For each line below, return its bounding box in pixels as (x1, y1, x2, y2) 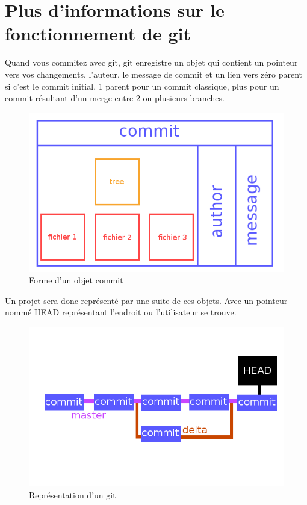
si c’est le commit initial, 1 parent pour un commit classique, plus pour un (5, 79, 279, 92)
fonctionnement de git (5, 21, 191, 46)
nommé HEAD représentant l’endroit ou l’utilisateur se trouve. (5, 306, 237, 318)
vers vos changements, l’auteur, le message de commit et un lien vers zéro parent (5, 67, 303, 80)
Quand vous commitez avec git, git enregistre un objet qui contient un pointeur (5, 56, 298, 69)
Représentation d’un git (29, 488, 116, 501)
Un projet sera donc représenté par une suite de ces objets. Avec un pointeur (5, 294, 288, 306)
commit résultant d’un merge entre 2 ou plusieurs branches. (5, 91, 225, 104)
